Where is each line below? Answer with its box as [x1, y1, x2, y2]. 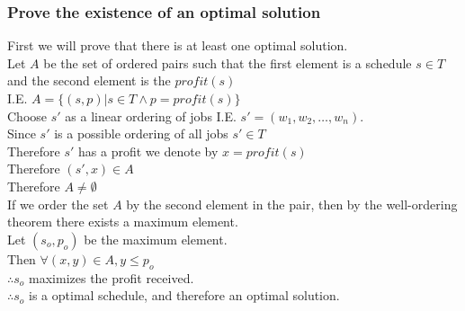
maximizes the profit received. [29, 268, 194, 287]
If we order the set [7, 194, 109, 213]
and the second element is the [7, 71, 171, 90]
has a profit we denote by [78, 141, 219, 160]
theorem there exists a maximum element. [7, 212, 238, 231]
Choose [7, 106, 48, 125]
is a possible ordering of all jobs [54, 124, 228, 143]
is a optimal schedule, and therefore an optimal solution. [29, 286, 340, 305]
